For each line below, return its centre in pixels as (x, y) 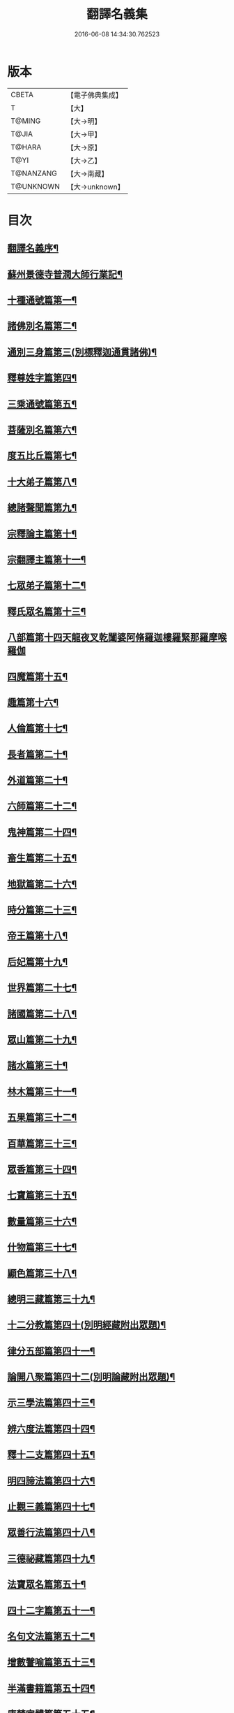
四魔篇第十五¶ (38, 676)
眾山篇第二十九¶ (42, 1040)
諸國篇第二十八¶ (42, 1014)
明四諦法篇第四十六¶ (51, 1481)
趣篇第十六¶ (33, 702)
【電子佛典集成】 (95, 95)
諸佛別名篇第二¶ (42, 326)
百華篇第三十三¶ (42, 1143)
